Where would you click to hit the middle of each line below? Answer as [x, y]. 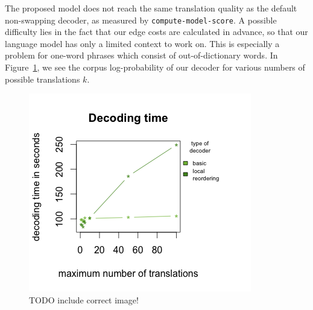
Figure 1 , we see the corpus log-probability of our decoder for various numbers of [155, 67]
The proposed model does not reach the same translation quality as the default [151, 8]
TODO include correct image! [84, 299]
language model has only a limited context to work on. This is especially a [142, 43]
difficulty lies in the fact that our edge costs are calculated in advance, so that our [156, 32]
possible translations [43, 79]
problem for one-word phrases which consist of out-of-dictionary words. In [141, 55]
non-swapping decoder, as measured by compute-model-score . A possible [141, 20]
